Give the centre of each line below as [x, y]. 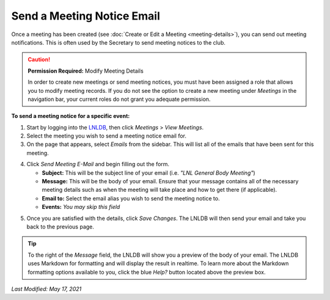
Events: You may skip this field [81, 207]
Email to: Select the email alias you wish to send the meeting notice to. [131, 198]
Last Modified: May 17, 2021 [46, 289]
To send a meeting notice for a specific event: [71, 116]
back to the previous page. [61, 227]
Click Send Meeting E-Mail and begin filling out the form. [98, 164]
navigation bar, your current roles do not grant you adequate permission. [119, 99]
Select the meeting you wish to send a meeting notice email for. [106, 136]
